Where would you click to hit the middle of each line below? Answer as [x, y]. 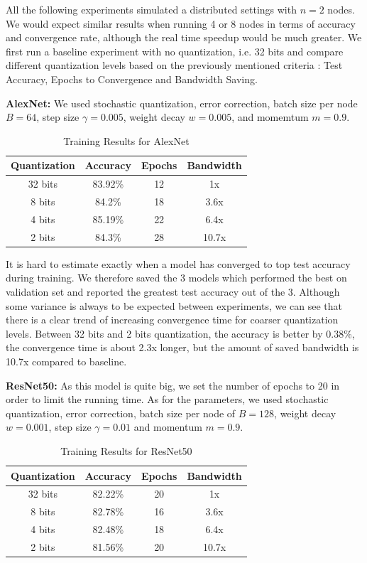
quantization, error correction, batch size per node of [121, 413]
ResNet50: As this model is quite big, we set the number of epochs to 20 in [173, 385]
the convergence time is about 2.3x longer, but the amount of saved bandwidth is [182, 347]
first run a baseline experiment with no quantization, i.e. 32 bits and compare [175, 51]
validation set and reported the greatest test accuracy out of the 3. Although [173, 291]
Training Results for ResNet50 [126, 450]
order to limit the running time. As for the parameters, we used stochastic [167, 399]
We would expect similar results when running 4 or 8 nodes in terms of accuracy [181, 23]
